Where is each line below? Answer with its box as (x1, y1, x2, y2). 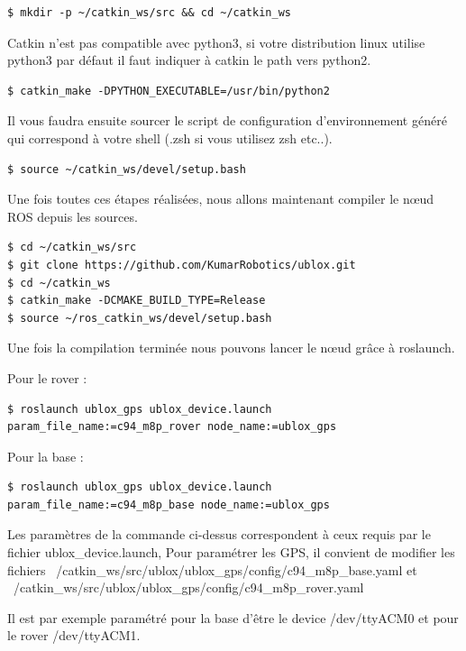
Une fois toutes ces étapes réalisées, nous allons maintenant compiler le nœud (7, 189, 434, 208)
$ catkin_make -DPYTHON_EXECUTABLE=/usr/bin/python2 (7, 84, 330, 97)
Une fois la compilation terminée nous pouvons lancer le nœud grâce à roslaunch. (7, 338, 455, 357)
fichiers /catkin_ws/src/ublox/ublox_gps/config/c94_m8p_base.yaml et (7, 560, 417, 579)
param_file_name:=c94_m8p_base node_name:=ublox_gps (7, 498, 330, 511)
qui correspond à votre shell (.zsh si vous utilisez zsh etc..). (7, 128, 333, 147)
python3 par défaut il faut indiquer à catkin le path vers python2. (7, 50, 371, 69)
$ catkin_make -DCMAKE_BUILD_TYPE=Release (7, 294, 266, 307)
